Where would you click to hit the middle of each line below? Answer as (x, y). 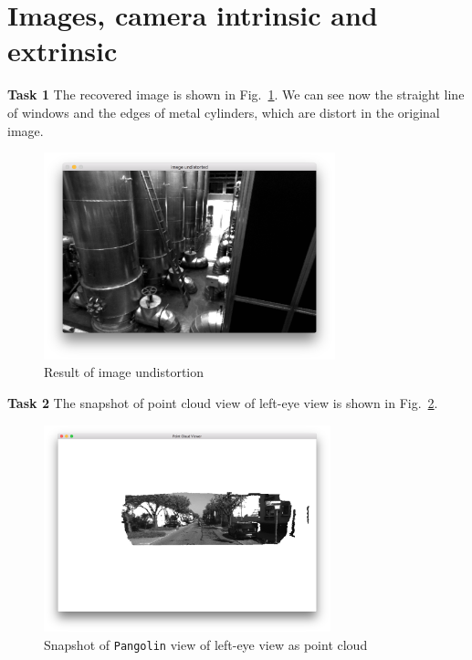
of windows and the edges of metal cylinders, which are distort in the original (224, 112)
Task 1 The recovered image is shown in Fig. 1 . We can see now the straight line (236, 94)
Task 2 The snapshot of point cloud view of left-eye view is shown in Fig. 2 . (223, 403)
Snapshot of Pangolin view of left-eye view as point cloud (206, 644)
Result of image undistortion (124, 372)
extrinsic (63, 51)
